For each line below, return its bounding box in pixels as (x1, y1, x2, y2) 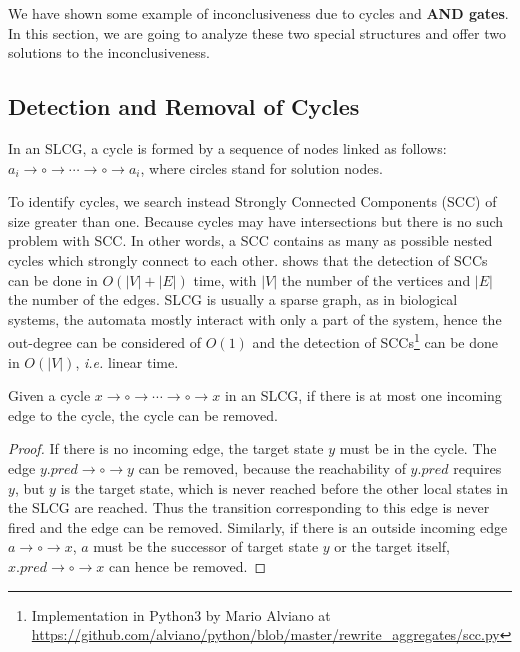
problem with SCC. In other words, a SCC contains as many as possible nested (8, 230, 493, 251)
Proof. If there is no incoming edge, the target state (8, 438, 324, 459)
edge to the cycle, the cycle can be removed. (8, 404, 278, 425)
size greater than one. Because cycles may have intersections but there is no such (8, 210, 504, 231)
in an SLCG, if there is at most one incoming (224, 385, 502, 406)
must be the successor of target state (93, 536, 319, 557)
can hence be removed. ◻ (109, 555, 267, 576)
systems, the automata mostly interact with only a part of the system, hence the (8, 308, 502, 329)
